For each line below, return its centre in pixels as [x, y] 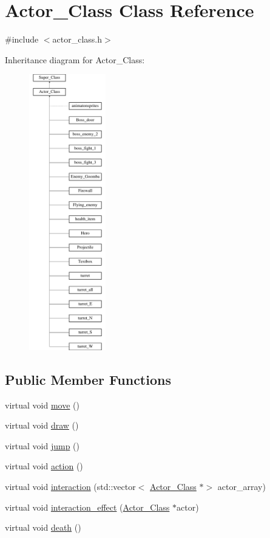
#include [22, 39]
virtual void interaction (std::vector [70, 487]
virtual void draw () [42, 425]
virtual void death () [43, 527]
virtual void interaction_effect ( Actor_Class [87, 507]
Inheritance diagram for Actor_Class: [75, 59]
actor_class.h [77, 39]
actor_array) [241, 487]
